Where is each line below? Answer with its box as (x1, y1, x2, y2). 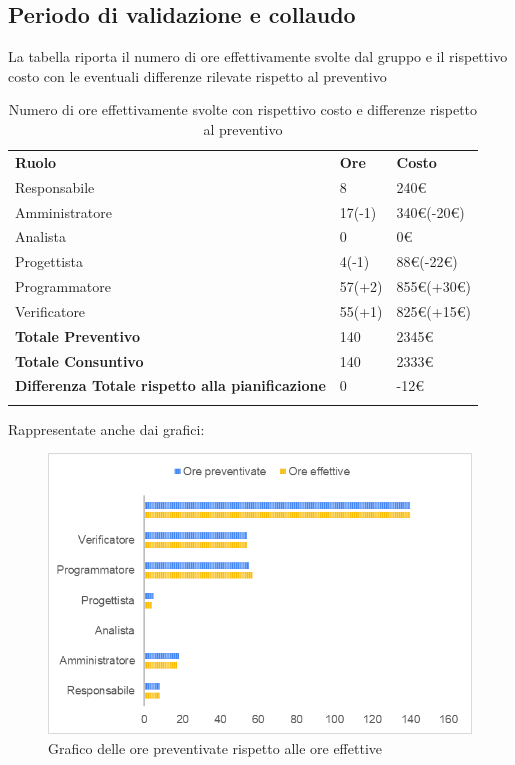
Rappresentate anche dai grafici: (8, 418, 205, 439)
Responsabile (15, 176, 95, 197)
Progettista (15, 251, 83, 272)
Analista (15, 226, 67, 247)
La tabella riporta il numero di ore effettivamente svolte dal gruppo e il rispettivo (8, 46, 508, 67)
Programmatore (15, 276, 111, 297)
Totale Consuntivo (15, 350, 144, 371)
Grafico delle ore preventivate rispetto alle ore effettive (48, 737, 382, 758)
